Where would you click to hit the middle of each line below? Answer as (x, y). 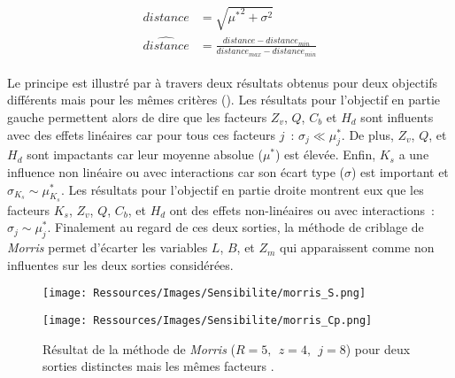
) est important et (400, 171)
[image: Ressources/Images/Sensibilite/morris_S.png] (204, 293)
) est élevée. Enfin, (326, 154)
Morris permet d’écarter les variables (108, 247)
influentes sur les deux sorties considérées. (120, 264)
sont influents (397, 117)
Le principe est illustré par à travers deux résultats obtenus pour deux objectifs (222, 82)
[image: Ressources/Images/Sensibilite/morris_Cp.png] (208, 321)
